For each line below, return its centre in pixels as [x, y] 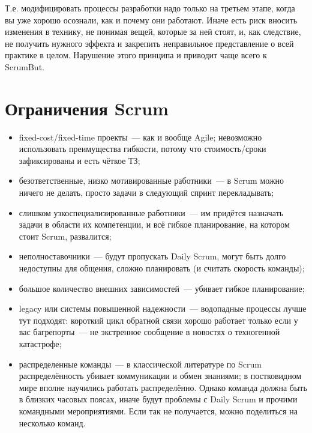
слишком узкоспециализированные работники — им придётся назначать [151, 212]
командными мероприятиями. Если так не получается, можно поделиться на [158, 410]
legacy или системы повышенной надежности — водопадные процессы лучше [163, 308]
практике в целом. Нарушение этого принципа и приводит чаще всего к [136, 55]
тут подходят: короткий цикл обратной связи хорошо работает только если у [158, 320]
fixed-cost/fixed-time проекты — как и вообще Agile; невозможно [140, 137]
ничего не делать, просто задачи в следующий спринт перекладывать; [146, 192]
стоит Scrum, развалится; [65, 236]
